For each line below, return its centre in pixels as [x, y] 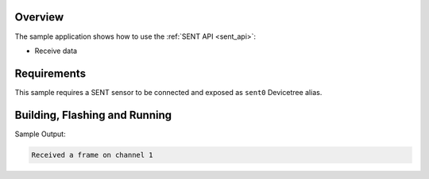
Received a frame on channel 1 [93, 155]
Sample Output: [41, 134]
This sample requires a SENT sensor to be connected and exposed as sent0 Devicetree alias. [168, 92]
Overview [39, 17]
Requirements [50, 73]
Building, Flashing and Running [93, 115]
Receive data [56, 51]
